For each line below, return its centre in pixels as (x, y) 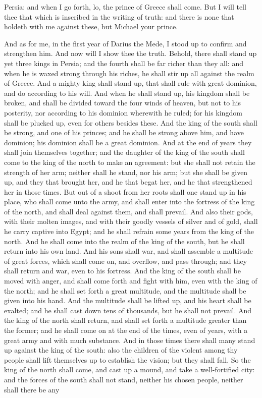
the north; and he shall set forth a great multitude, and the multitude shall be (125, 290)
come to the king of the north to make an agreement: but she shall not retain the (130, 162)
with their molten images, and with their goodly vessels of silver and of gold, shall (131, 221)
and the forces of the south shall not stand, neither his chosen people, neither (124, 379)
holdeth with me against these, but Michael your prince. (91, 26)
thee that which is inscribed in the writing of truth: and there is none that (119, 16)
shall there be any (32, 389)
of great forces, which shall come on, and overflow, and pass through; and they (126, 261)
